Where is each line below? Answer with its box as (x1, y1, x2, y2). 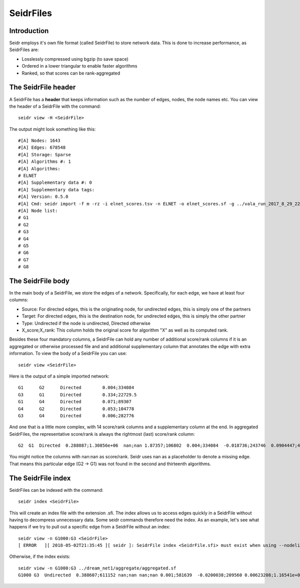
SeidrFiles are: (9, 47, 39, 53)
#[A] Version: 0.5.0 (18, 194, 68, 200)
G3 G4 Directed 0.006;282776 (18, 413, 134, 418)
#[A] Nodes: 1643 (18, 138, 60, 144)
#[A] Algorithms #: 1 (18, 159, 71, 165)
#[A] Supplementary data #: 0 (18, 180, 92, 185)
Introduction (9, 27, 49, 35)
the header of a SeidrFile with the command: (9, 103, 101, 109)
